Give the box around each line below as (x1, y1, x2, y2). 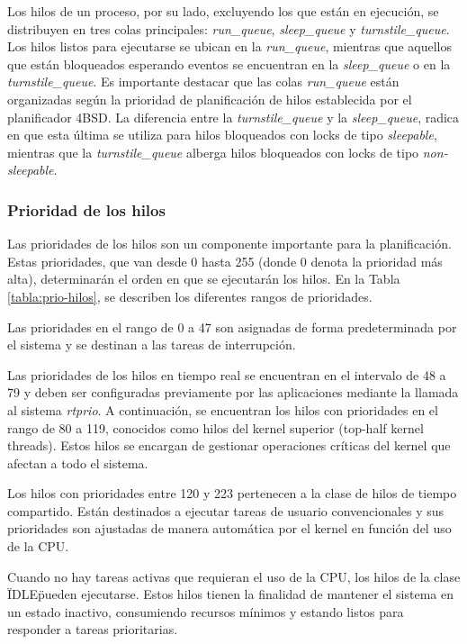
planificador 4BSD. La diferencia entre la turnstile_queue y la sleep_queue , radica (7, 107, 460, 126)
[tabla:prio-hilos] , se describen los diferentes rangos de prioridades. (7, 286, 373, 305)
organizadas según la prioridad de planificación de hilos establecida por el (7, 89, 412, 108)
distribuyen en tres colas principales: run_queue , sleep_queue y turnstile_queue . (7, 19, 450, 38)
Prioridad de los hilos (7, 198, 166, 221)
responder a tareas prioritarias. (7, 620, 178, 639)
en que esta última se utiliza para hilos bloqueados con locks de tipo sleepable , (7, 125, 437, 144)
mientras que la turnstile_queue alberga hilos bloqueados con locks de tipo (7, 142, 419, 161)
